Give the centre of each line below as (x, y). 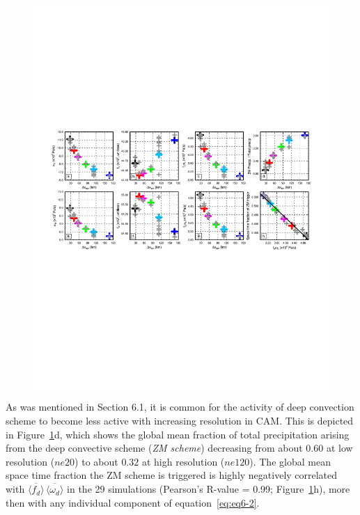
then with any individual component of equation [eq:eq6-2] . (133, 502)
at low (339, 448)
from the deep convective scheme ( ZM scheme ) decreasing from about (154, 448)
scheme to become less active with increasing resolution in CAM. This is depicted (180, 421)
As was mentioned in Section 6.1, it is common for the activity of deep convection (180, 407)
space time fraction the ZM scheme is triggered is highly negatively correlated (172, 475)
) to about (96, 461)
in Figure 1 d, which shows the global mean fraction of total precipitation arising (178, 434)
